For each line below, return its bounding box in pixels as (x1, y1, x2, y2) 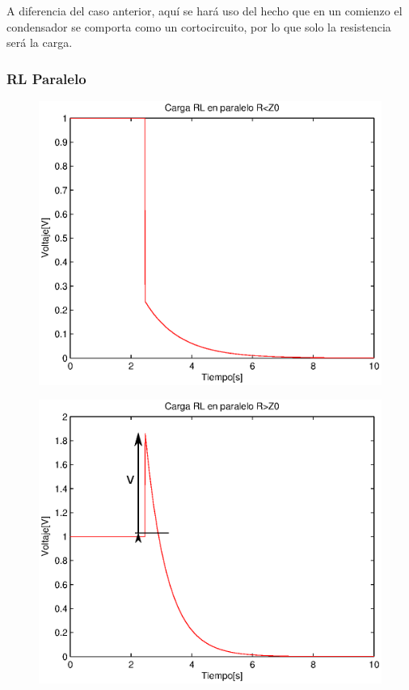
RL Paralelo (6, 68, 86, 88)
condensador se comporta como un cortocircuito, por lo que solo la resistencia (6, 18, 391, 35)
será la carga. (6, 34, 73, 51)
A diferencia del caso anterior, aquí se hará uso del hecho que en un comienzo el (6, 2, 403, 19)
